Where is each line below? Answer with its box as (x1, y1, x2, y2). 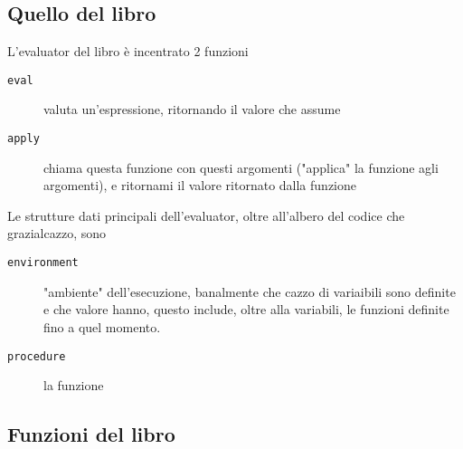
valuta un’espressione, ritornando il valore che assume (43, 100, 341, 119)
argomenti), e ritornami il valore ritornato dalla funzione (43, 176, 356, 195)
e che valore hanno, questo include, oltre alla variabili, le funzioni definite (43, 300, 449, 319)
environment (7, 256, 79, 270)
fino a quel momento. (43, 317, 161, 336)
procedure (7, 349, 66, 363)
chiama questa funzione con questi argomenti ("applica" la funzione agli (43, 158, 439, 177)
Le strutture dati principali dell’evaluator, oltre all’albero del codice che (7, 205, 405, 224)
